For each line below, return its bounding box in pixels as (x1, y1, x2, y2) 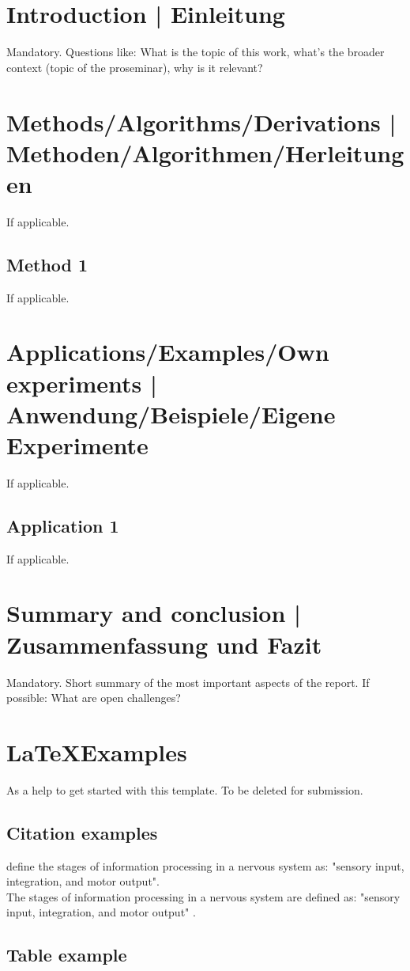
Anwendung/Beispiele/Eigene (6, 397, 336, 430)
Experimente (6, 428, 149, 461)
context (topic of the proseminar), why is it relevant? (6, 59, 263, 75)
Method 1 (6, 252, 88, 276)
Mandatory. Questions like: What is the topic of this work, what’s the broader (6, 44, 385, 60)
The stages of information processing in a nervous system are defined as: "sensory (6, 888, 401, 905)
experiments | (6, 366, 157, 399)
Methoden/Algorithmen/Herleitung (6, 136, 404, 169)
